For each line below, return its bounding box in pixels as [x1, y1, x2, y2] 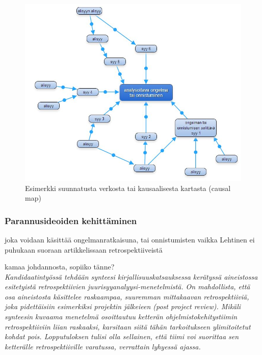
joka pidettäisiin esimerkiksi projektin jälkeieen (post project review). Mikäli [5, 301, 241, 312]
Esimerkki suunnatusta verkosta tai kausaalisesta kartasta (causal [25, 182, 231, 193]
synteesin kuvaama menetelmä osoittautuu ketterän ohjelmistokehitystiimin [5, 311, 238, 322]
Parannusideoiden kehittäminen [5, 214, 137, 227]
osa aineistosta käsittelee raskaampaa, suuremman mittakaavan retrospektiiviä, [5, 291, 249, 302]
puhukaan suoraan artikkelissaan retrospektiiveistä [5, 244, 163, 255]
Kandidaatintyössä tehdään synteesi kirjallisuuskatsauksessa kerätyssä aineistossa [5, 271, 258, 282]
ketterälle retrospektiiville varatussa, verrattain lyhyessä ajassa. [5, 341, 201, 351]
